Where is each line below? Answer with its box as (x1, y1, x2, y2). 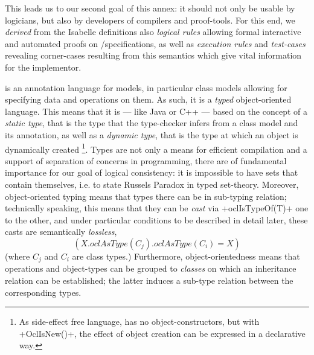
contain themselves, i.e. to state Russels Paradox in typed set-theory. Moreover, (5, 177, 299, 190)
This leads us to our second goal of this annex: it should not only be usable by (5, 2, 295, 14)
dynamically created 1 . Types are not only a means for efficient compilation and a (5, 141, 307, 155)
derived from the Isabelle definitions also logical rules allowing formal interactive (5, 25, 301, 38)
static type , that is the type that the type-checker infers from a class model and (5, 117, 298, 129)
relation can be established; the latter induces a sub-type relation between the (5, 273, 293, 286)
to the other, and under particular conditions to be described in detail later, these (5, 213, 308, 226)
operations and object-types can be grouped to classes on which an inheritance (5, 262, 296, 275)
